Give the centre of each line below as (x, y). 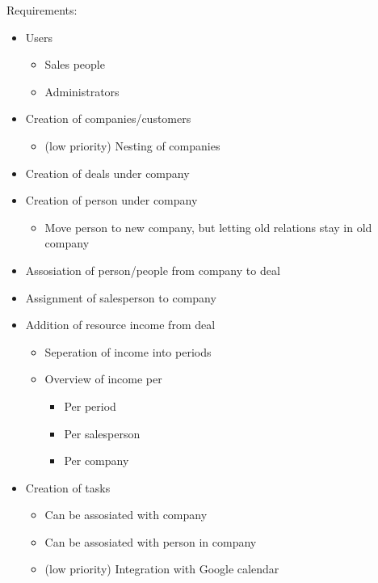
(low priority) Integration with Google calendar (162, 569)
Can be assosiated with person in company (151, 541)
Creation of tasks (68, 487)
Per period (90, 406)
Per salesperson (102, 433)
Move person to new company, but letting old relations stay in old (208, 227)
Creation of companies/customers (108, 118)
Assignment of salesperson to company (121, 297)
